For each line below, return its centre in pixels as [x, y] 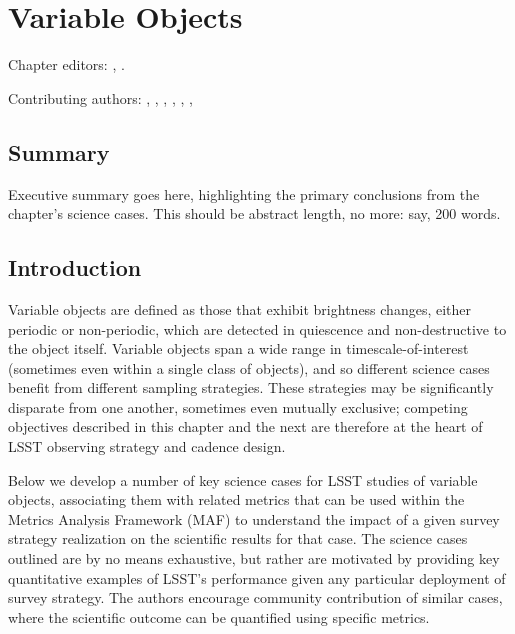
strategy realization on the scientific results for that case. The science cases [238, 538]
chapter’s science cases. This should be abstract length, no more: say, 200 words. [254, 213]
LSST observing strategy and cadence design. [147, 446]
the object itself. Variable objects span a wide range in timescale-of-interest [238, 348]
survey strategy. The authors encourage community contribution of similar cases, [255, 597]
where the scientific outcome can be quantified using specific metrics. [219, 616]
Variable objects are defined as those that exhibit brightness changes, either [240, 308]
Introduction [75, 267]
